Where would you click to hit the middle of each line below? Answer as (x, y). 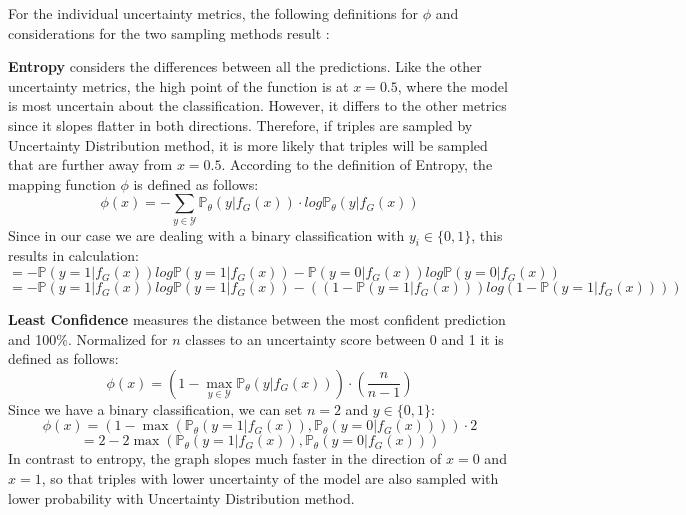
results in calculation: (73, 255)
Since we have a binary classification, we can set (155, 408)
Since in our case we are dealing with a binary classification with (206, 234)
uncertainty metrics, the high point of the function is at (178, 85)
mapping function (62, 183)
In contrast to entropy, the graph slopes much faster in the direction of (225, 458)
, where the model (452, 85)
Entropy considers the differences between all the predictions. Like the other (245, 66)
